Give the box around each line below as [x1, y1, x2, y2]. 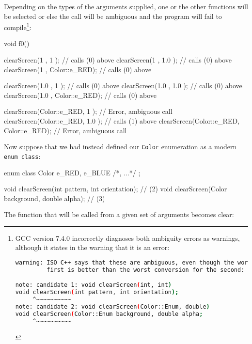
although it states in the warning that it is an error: [15, 242, 170, 252]
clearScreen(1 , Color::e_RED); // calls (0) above [4, 64, 152, 74]
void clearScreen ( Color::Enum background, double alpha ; [15, 310, 203, 317]
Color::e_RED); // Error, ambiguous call [4, 125, 127, 135]
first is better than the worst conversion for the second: [47, 266, 245, 273]
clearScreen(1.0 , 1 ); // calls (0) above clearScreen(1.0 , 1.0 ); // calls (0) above [4, 80, 242, 91]
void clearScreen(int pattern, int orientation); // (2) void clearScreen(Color [4, 184, 227, 194]
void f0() [4, 38, 30, 48]
